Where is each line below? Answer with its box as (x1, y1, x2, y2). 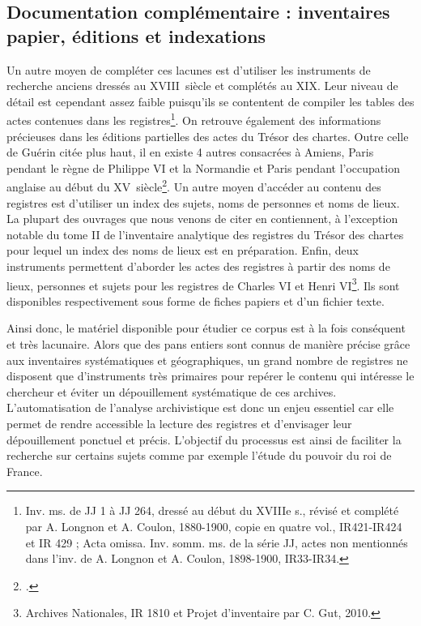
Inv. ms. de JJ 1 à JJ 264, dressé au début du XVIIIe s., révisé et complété (25, 502, 399, 519)
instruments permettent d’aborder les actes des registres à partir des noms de (6, 258, 390, 275)
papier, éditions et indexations (6, 23, 266, 48)
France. (6, 462, 43, 479)
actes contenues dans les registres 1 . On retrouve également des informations (6, 109, 381, 129)
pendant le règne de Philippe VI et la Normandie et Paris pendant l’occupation (6, 159, 400, 176)
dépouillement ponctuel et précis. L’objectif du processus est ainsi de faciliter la (6, 431, 402, 448)
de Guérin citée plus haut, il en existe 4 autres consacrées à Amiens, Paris (6, 144, 374, 161)
